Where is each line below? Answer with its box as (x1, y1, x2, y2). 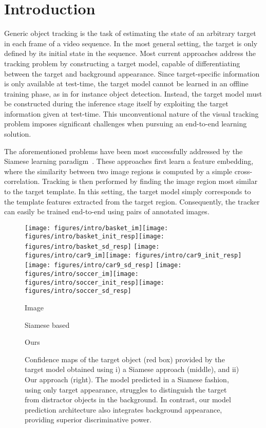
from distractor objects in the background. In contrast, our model (25, 394, 231, 405)
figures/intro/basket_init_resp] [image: (25, 233, 165, 240)
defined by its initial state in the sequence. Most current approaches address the (4, 48, 256, 59)
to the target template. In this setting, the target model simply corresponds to (4, 186, 251, 197)
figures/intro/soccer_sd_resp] (25, 287, 131, 295)
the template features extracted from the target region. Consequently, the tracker (4, 196, 260, 207)
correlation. (4, 176, 40, 187)
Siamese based (25, 319, 70, 330)
